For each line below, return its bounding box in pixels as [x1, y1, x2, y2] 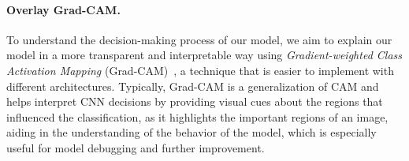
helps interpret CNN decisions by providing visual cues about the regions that [6, 93, 383, 110]
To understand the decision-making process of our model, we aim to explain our [6, 31, 392, 47]
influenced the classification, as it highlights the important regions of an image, [6, 108, 389, 125]
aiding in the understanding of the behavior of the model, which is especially [6, 124, 377, 140]
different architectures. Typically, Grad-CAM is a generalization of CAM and [6, 77, 379, 94]
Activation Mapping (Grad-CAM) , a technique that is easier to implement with [6, 62, 394, 78]
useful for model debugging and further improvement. [6, 139, 265, 155]
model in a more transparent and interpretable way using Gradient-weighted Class [6, 47, 403, 63]
